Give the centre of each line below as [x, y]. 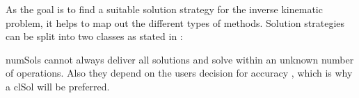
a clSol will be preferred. [58, 86]
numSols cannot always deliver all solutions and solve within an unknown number [180, 59]
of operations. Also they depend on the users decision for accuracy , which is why [179, 73]
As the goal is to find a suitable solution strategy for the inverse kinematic [164, 9]
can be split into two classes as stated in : [94, 36]
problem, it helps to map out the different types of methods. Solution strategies [175, 22]
